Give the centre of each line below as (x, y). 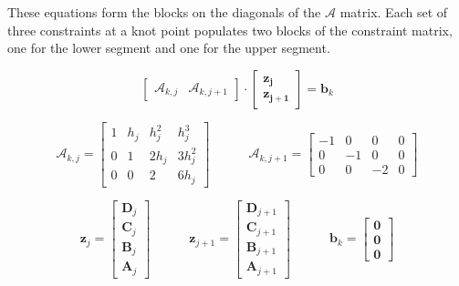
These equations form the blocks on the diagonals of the (164, 12)
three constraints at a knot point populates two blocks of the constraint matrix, (230, 30)
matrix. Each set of (394, 12)
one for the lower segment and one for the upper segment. (169, 48)
